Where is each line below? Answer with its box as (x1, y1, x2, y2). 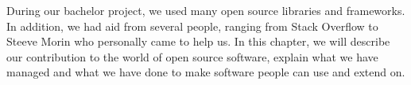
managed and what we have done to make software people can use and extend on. (6, 64, 405, 80)
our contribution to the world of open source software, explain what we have (6, 48, 378, 65)
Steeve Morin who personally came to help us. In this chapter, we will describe (6, 33, 390, 50)
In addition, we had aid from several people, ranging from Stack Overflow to (6, 17, 378, 34)
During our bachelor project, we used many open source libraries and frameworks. (6, 2, 405, 18)
